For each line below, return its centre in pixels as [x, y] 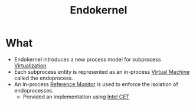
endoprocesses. [34, 90]
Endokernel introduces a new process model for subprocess [87, 59]
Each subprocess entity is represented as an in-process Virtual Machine [102, 71]
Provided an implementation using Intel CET [76, 97]
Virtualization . [31, 66]
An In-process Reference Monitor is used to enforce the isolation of [96, 84]
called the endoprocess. [43, 78]
